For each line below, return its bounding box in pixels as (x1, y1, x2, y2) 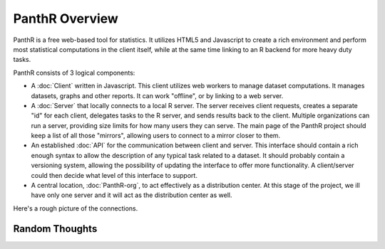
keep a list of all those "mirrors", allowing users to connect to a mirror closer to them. (31, 132, 281, 140)
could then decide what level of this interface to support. (31, 171, 197, 179)
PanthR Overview (13, 11, 119, 26)
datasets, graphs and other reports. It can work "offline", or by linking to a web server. (31, 91, 284, 100)
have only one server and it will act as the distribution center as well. (31, 191, 232, 199)
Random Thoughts (13, 223, 98, 235)
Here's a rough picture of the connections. (13, 203, 138, 213)
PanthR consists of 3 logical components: (13, 68, 135, 77)
